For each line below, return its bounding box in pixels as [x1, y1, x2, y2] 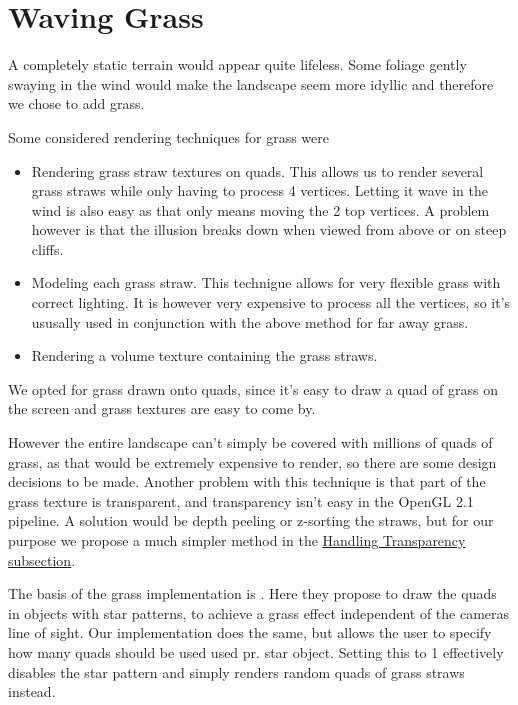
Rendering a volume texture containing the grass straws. [31, 345, 378, 366]
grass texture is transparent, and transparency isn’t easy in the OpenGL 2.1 [8, 490, 474, 511]
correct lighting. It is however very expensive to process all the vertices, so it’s [31, 292, 511, 313]
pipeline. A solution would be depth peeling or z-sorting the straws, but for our [8, 510, 494, 531]
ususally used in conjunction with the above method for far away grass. [31, 311, 469, 332]
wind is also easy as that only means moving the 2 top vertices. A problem [31, 199, 490, 220]
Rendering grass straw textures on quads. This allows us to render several [31, 160, 484, 181]
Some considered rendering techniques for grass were [8, 126, 329, 147]
